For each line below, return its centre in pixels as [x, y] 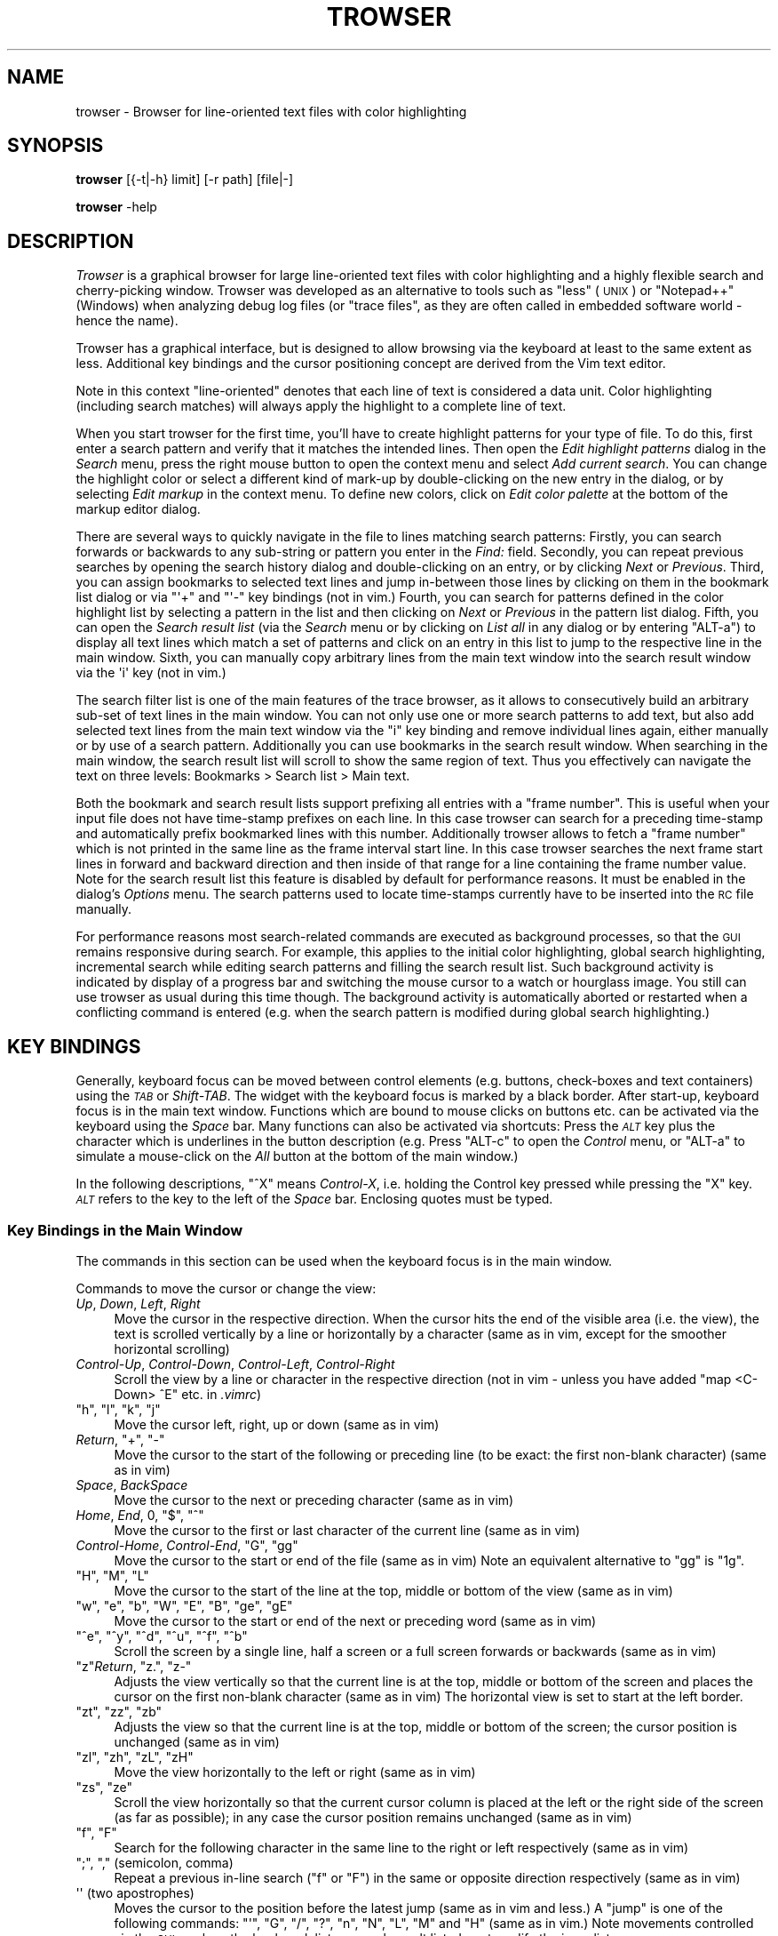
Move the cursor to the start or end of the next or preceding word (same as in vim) [355, 1620]
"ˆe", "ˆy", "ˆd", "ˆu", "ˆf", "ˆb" [162, 1636]
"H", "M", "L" [112, 1575]
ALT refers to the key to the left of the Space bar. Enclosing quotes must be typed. [314, 1199]
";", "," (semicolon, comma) [155, 1862]
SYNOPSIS [56, 146]
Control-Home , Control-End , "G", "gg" [187, 1545]
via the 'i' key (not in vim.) [151, 673]
